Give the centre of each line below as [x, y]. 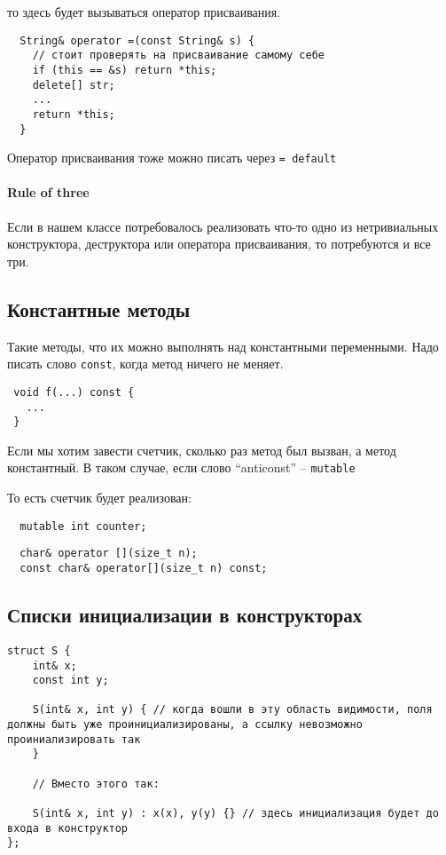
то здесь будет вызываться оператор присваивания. [144, 12]
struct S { [39, 650]
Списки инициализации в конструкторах [185, 615]
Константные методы [99, 309]
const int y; [70, 681]
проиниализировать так [74, 739]
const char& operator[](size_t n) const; [144, 568]
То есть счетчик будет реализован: [99, 498]
